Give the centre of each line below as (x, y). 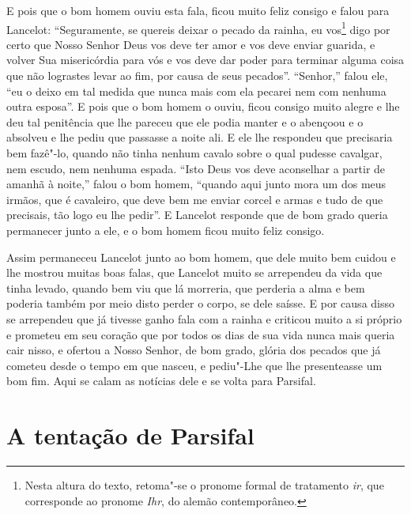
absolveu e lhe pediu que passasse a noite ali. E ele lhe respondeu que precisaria (200, 137)
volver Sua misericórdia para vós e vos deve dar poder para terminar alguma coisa (205, 60)
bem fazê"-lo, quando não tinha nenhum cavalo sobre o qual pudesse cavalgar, (194, 153)
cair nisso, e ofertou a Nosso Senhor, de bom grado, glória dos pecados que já (194, 350)
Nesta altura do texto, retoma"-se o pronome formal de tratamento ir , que (204, 485)
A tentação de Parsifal (130, 435)
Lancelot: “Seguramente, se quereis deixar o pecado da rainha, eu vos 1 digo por (198, 28)
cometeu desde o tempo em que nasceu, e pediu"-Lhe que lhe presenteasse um (194, 365)
